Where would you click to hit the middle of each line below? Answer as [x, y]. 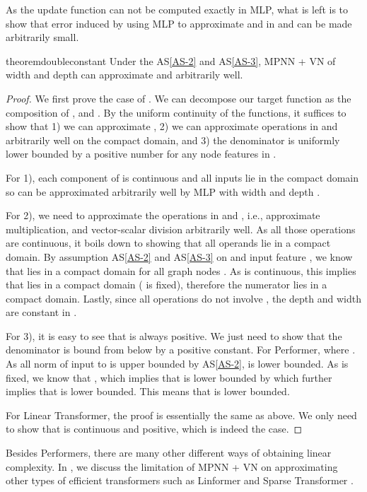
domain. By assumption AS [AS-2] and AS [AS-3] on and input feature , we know [179, 256]
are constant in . [41, 312]
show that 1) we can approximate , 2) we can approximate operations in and [172, 126]
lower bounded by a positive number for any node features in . [141, 154]
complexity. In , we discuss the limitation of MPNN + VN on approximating [172, 466]
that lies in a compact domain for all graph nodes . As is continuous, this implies [181, 270]
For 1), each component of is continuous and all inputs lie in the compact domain [182, 177]
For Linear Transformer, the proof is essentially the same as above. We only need [181, 415]
